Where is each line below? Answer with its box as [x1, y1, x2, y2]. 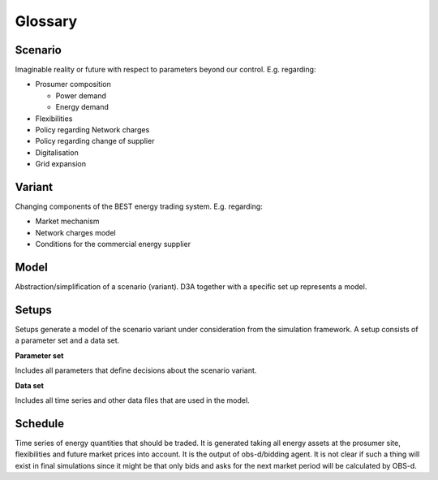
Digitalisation [35, 147, 79, 158]
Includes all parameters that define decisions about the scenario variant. [15, 365, 257, 375]
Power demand [55, 90, 107, 101]
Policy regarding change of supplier [35, 136, 155, 146]
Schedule [15, 417, 65, 430]
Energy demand [55, 102, 109, 112]
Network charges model [35, 227, 117, 237]
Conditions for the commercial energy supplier [35, 240, 191, 249]
